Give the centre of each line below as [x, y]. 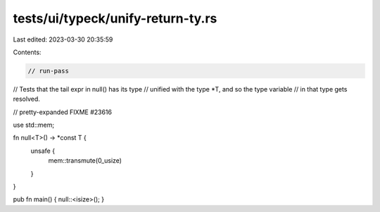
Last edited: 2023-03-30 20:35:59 [63, 39]
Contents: [27, 52]
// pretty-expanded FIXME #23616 [63, 112]
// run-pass [49, 71]
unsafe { [43, 151]
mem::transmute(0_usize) [85, 161]
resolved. [26, 99]
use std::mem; [34, 125]
